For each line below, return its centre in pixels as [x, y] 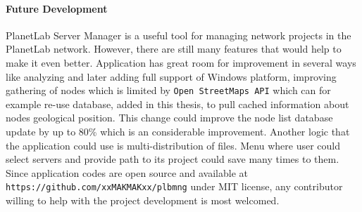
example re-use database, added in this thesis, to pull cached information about [177, 104]
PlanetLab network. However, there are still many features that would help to [174, 49]
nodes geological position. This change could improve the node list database [169, 118]
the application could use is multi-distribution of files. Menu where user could [173, 145]
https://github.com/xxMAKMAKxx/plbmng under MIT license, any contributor [174, 186]
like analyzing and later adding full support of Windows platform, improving [171, 76]
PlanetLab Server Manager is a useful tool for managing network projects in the [179, 35]
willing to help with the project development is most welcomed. [143, 200]
